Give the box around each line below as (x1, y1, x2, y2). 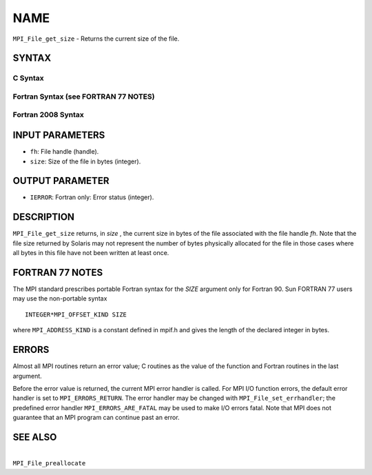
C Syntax (12, 73, 44, 83)
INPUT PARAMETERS (12, 130, 105, 141)
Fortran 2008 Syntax (12, 110, 84, 120)
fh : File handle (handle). (30, 148, 99, 156)
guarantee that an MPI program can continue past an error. (12, 414, 180, 422)
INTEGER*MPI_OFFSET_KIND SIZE (25, 310, 127, 319)
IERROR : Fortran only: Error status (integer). (30, 193, 154, 201)
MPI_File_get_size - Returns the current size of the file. (12, 34, 180, 43)
